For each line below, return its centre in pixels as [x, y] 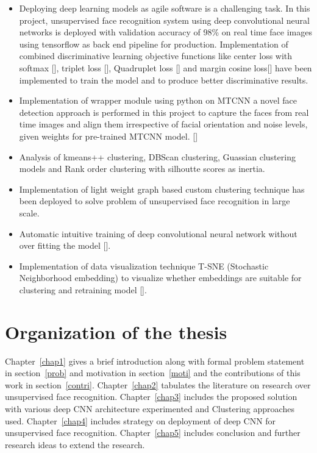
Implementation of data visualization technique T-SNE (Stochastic [144, 266]
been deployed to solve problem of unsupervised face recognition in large [155, 201]
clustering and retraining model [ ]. [83, 289]
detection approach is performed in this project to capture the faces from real [164, 112]
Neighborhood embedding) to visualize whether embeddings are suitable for [160, 278]
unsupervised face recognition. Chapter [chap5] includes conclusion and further [153, 433]
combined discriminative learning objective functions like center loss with [156, 56]
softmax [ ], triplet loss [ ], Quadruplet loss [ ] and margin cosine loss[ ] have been [166, 67]
